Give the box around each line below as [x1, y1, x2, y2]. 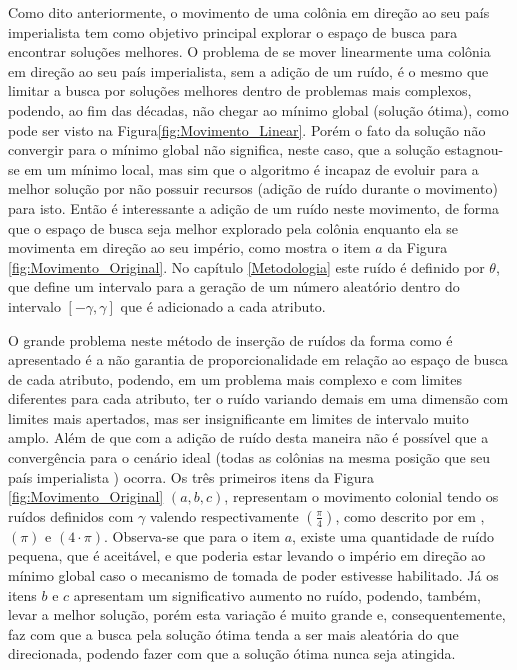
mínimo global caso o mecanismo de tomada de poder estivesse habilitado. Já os [8, 565, 499, 586]
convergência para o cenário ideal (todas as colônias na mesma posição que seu [8, 447, 490, 468]
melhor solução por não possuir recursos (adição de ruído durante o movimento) [8, 178, 498, 199]
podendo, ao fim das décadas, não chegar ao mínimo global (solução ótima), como [8, 99, 509, 120]
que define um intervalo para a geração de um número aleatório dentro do [8, 276, 460, 297]
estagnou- [444, 139, 504, 160]
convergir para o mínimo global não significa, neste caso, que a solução [8, 139, 441, 160]
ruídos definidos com [8, 505, 134, 526]
